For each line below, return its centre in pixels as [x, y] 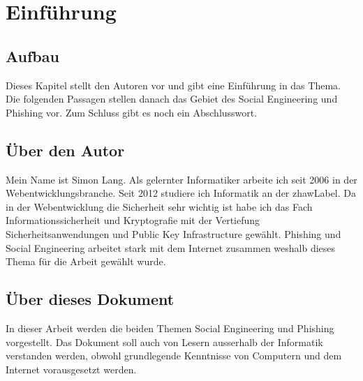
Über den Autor [65, 150]
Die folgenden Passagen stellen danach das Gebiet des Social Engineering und [172, 99]
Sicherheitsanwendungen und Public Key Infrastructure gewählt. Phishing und [173, 233]
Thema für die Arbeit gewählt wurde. [86, 261]
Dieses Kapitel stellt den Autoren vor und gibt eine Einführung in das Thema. [173, 85]
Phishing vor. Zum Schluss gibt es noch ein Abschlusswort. [132, 112]
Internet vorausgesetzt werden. [71, 369]
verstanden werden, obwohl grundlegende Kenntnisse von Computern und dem [174, 356]
